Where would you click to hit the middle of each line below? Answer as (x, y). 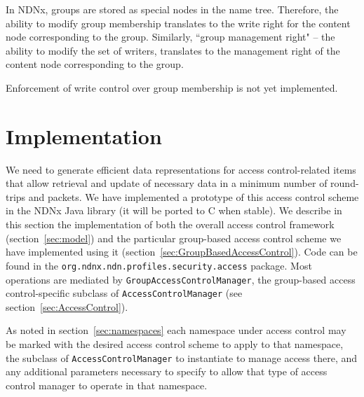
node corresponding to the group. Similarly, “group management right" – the (170, 37)
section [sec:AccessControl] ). (67, 306)
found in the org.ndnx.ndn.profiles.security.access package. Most (159, 265)
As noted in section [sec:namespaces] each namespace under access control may (176, 330)
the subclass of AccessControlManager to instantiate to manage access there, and (182, 357)
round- (345, 183)
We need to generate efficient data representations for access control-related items (181, 169)
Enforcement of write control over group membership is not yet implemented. (172, 87)
